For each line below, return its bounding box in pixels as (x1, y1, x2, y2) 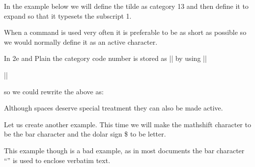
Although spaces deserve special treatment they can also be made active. (4, 103, 223, 113)
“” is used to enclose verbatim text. (4, 155, 111, 165)
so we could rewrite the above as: (4, 86, 104, 96)
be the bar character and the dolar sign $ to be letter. (4, 129, 166, 139)
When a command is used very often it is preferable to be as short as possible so (4, 27, 247, 37)
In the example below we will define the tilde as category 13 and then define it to (4, 1, 249, 11)
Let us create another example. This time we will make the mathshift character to (4, 119, 251, 129)
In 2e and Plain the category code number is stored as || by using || (4, 53, 207, 63)
